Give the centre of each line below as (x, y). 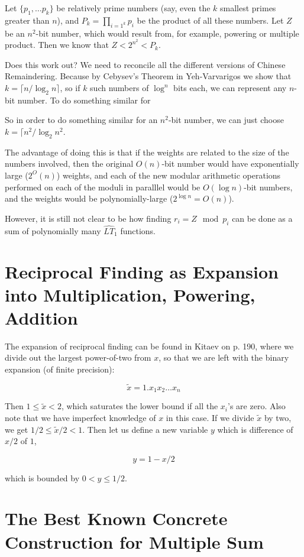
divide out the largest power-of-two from (78, 357)
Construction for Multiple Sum (134, 541)
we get (17, 429)
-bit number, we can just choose (226, 120)
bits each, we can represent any (230, 88)
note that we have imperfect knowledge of (80, 417)
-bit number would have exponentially (230, 163)
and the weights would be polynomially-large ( (89, 198)
